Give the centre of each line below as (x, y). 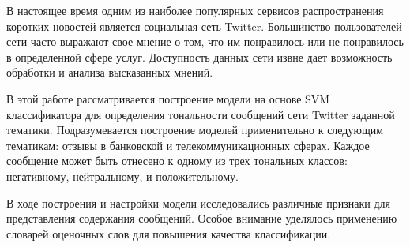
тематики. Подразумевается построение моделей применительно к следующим (195, 130)
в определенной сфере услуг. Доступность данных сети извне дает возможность (199, 56)
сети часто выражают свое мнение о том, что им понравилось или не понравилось (205, 41)
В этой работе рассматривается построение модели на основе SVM (168, 98)
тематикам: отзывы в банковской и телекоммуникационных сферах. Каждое (188, 145)
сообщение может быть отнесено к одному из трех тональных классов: (177, 161)
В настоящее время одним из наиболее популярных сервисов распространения (195, 10)
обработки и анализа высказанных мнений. (110, 72)
